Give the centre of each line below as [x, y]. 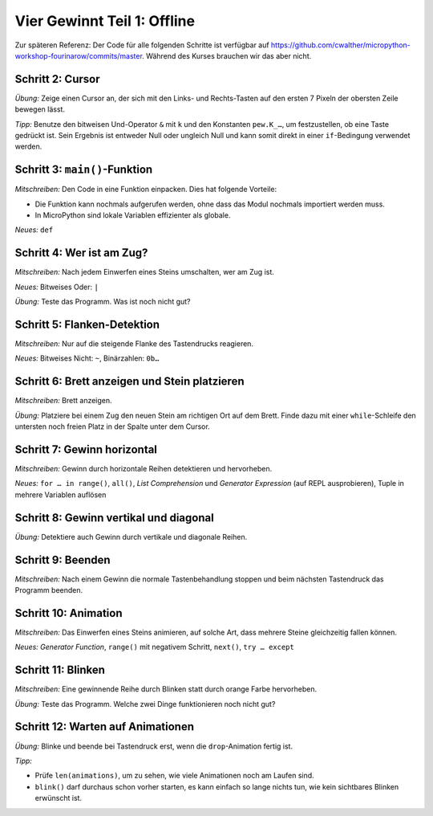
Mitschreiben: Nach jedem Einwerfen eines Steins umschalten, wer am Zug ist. [144, 272]
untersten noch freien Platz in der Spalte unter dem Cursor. [112, 426]
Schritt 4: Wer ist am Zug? [81, 253]
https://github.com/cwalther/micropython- [340, 45]
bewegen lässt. [40, 109]
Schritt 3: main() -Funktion [84, 170]
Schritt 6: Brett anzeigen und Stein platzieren [129, 381]
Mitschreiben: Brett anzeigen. [63, 401]
